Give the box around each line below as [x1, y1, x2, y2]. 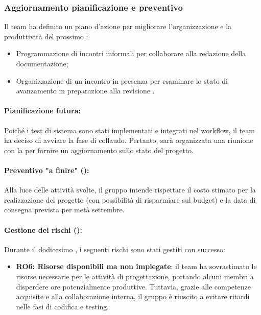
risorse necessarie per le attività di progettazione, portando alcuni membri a [16, 271, 254, 281]
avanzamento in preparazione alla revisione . [16, 85, 155, 96]
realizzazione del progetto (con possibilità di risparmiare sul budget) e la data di [4, 194, 256, 205]
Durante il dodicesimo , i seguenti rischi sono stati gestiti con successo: [4, 244, 225, 254]
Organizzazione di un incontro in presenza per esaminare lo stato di [16, 75, 228, 86]
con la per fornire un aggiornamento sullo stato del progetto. [4, 144, 194, 155]
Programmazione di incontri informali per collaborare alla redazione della [16, 48, 246, 59]
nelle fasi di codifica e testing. [16, 301, 109, 311]
